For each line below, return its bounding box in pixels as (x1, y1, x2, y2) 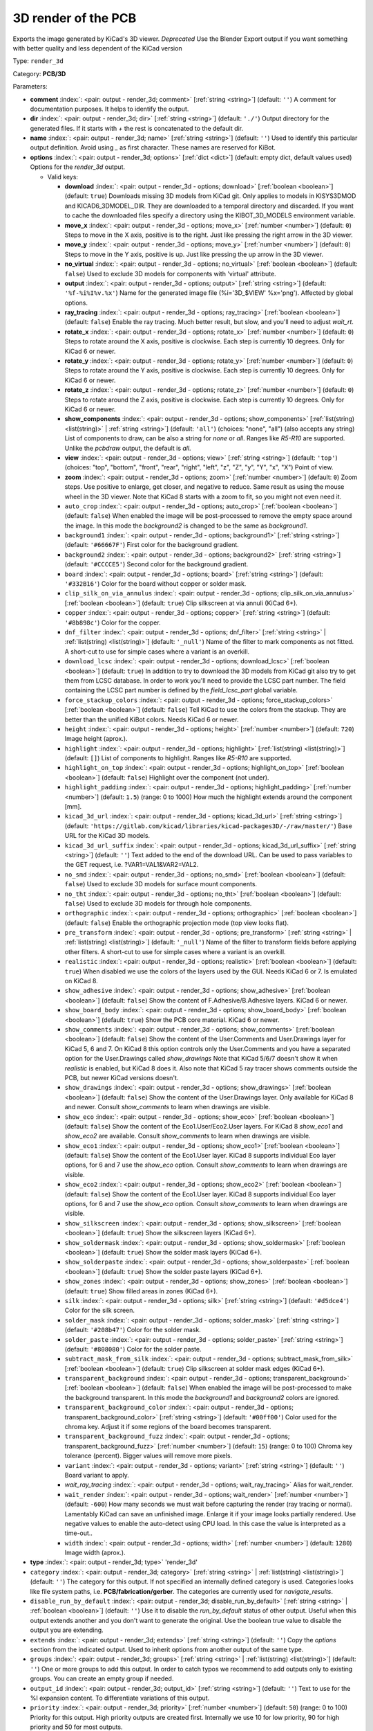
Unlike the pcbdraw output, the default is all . (64, 444, 191, 452)
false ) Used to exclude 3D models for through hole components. (64, 899, 252, 907)
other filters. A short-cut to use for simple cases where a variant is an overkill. (64, 947, 286, 956)
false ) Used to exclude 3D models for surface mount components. (64, 880, 258, 888)
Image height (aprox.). (64, 735, 128, 743)
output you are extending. (30, 1626, 104, 1634)
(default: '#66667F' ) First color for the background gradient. (64, 541, 240, 549)
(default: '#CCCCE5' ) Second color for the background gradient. (64, 560, 249, 568)
